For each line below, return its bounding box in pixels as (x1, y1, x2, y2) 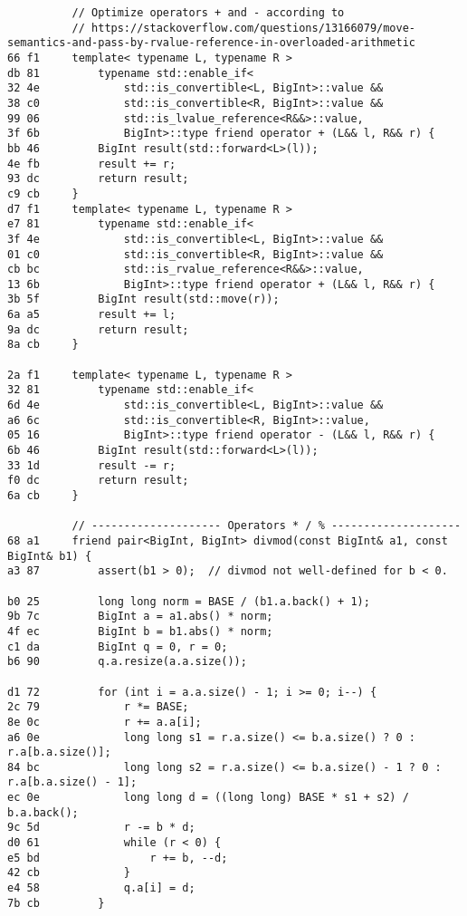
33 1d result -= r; (7, 458, 176, 472)
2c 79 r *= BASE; (7, 700, 189, 714)
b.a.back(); (7, 805, 79, 819)
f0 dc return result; (7, 474, 189, 487)
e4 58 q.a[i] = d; (7, 882, 195, 895)
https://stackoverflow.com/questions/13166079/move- (91, 21, 416, 34)
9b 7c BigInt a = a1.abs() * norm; (7, 610, 273, 623)
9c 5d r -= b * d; (7, 821, 195, 834)
